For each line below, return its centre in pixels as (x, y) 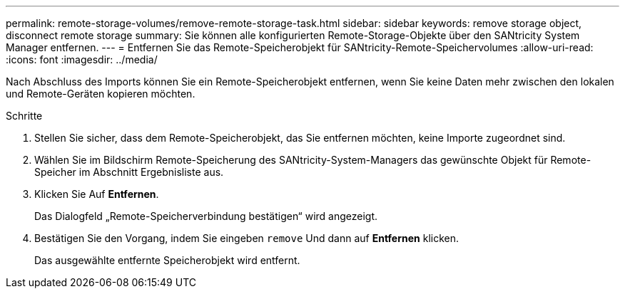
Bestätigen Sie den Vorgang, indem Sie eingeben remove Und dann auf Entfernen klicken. (247, 238)
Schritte (24, 116)
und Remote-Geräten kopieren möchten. (101, 94)
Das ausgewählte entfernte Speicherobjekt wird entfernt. (167, 260)
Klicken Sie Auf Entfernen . (97, 194)
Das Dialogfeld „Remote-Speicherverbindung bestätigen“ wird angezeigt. (206, 216)
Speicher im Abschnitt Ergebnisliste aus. (129, 172)
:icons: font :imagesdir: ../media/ (82, 59)
